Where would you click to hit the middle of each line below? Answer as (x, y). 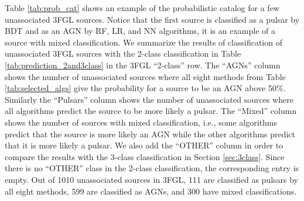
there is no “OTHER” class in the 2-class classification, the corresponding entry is (152, 168)
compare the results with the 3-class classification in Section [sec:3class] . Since (145, 156)
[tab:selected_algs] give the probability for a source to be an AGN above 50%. (145, 88)
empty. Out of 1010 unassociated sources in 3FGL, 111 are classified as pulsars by (151, 179)
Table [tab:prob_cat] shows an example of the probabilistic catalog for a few (142, 8)
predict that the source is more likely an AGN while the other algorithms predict (150, 134)
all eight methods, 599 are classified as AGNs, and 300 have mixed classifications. (151, 191)
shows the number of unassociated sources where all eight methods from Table (145, 76)
